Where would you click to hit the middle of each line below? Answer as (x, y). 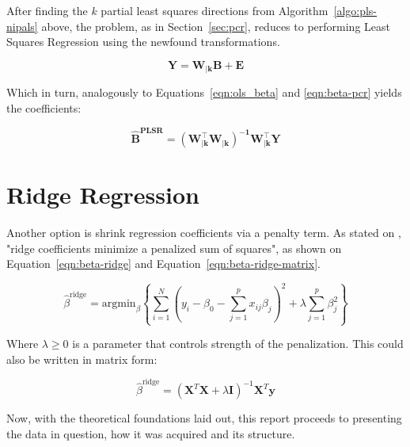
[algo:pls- (355, 10)
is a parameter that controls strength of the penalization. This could (238, 344)
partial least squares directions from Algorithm (214, 10)
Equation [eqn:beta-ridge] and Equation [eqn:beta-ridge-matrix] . (163, 264)
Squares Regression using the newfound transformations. (143, 42)
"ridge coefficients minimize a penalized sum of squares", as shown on (174, 248)
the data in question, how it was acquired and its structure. (151, 433)
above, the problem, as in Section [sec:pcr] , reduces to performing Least (216, 26)
